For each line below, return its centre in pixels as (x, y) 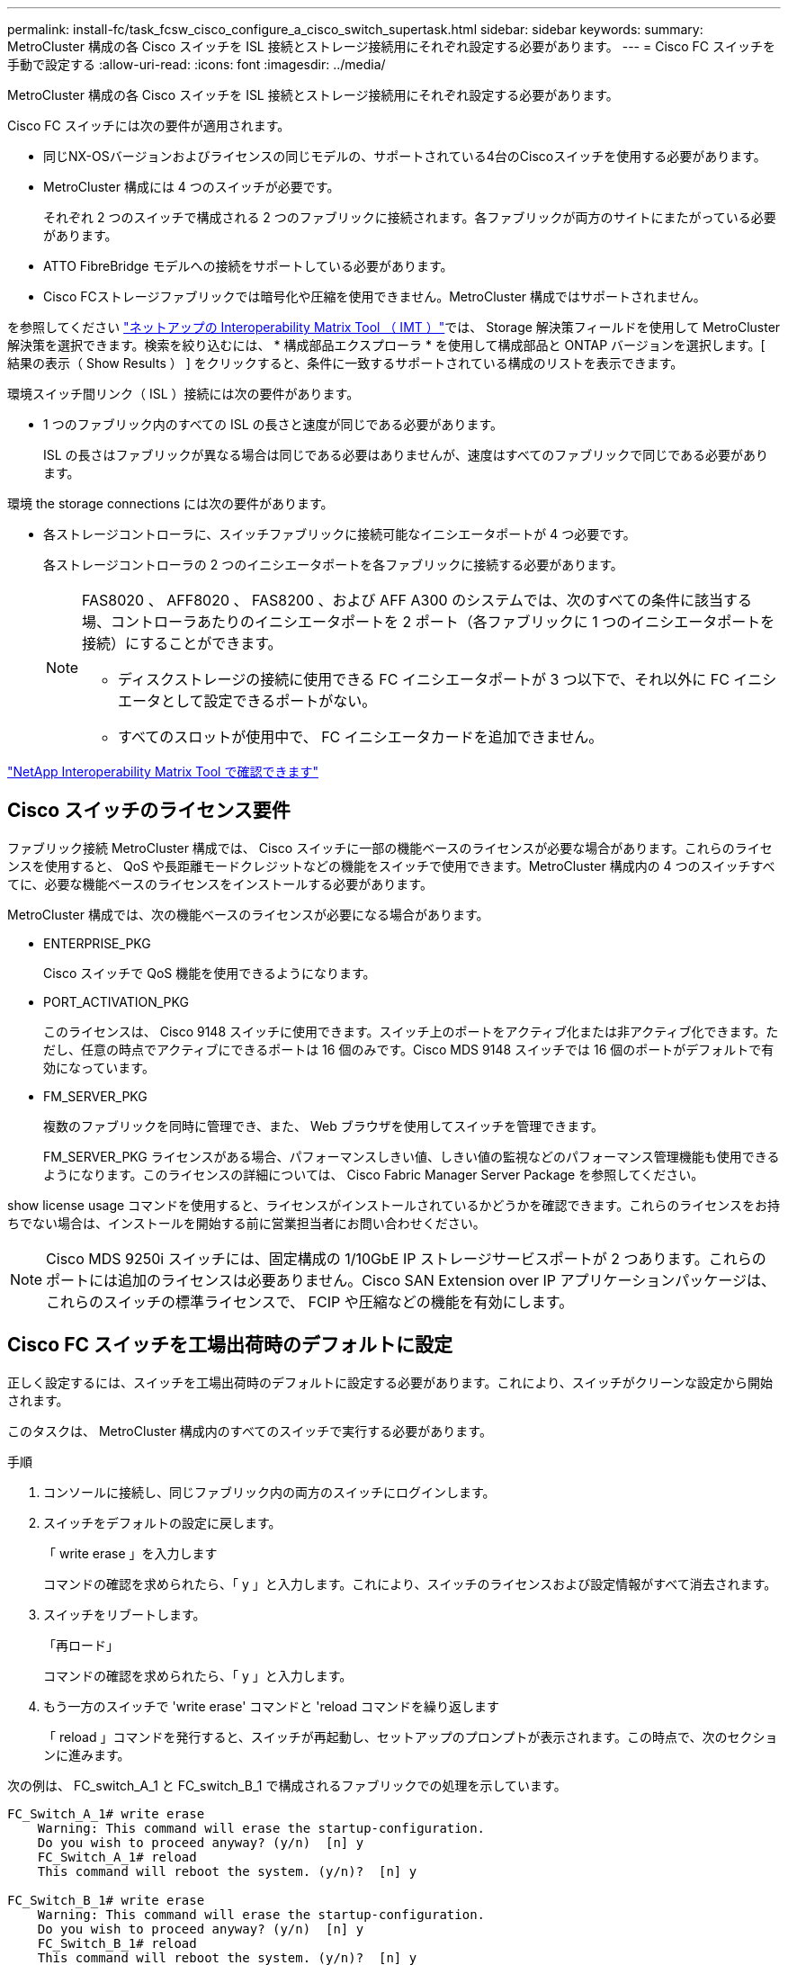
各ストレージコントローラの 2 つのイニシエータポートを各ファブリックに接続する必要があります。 (333, 565)
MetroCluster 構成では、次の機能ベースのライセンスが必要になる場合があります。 (248, 914)
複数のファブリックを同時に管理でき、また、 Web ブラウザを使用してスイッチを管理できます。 (323, 1126)
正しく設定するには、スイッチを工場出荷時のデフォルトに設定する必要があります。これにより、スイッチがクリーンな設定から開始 (390, 1382)
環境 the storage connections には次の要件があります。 (170, 503)
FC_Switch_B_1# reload (117, 1943)
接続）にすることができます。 (182, 643)
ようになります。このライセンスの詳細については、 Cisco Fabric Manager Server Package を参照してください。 (374, 1174)
